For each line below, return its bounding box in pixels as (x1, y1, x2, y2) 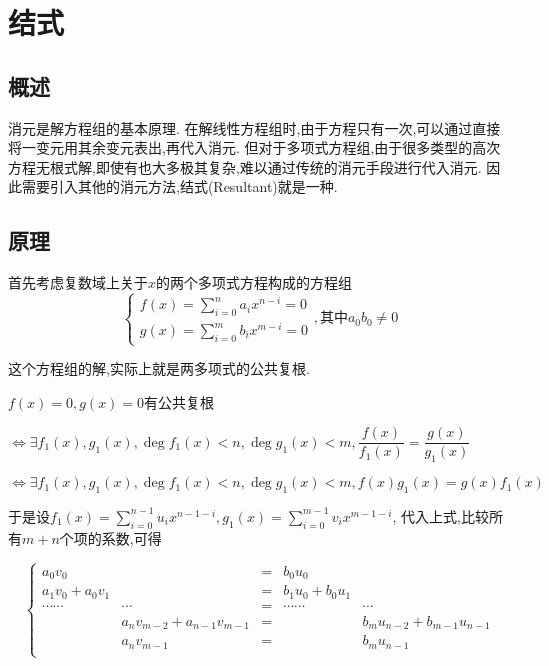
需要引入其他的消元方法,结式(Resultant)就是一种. (21, 176, 338, 197)
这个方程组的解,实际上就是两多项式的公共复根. (8, 358, 310, 379)
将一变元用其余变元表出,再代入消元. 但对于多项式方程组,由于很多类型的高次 (8, 137, 501, 158)
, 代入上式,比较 (392, 505, 489, 526)
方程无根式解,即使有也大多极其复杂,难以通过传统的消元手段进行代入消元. (8, 156, 482, 177)
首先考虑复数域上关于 (8, 272, 148, 293)
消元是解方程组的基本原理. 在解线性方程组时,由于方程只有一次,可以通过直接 (8, 117, 501, 138)
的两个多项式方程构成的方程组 (156, 272, 353, 293)
